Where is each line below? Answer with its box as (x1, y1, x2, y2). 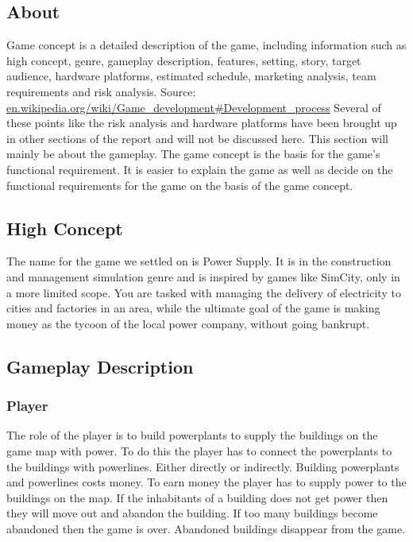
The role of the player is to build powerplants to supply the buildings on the (6, 427, 378, 443)
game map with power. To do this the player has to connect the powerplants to (6, 442, 392, 459)
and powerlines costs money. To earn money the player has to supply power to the (6, 474, 407, 490)
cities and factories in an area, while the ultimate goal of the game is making (6, 300, 380, 316)
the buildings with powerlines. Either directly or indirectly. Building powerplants (6, 458, 399, 474)
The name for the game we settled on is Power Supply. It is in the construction (6, 253, 392, 269)
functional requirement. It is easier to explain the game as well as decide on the (6, 161, 393, 177)
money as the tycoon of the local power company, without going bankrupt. (6, 315, 370, 331)
